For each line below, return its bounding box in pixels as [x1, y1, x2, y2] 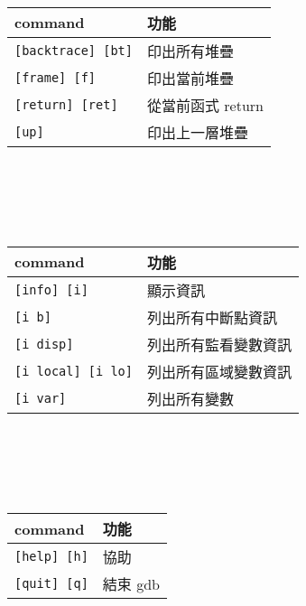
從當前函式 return [146, 94, 264, 116]
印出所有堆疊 [146, 40, 234, 61]
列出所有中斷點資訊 [146, 306, 277, 328]
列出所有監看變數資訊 [146, 333, 292, 355]
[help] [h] [14, 549, 88, 564]
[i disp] [14, 336, 74, 351]
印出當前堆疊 [146, 67, 234, 89]
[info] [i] [14, 282, 88, 297]
